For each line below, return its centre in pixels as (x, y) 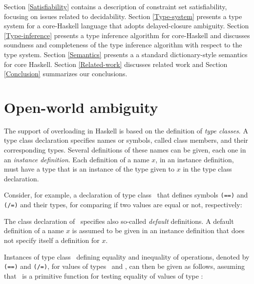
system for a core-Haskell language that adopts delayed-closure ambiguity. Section (127, 26)
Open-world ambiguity (81, 107)
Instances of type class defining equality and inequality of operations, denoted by (127, 256)
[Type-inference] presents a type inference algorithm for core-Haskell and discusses (127, 35)
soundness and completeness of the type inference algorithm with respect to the (123, 45)
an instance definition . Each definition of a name (77, 159)
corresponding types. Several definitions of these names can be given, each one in (125, 150)
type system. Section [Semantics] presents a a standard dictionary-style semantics (126, 54)
